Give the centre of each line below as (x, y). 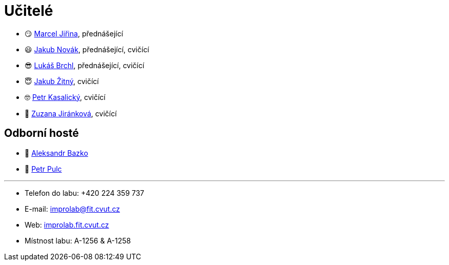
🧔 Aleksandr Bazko (56, 153)
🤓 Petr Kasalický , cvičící (65, 97)
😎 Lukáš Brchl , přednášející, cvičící (85, 65)
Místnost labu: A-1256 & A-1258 (78, 240)
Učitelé (29, 11)
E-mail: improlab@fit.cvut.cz (72, 209)
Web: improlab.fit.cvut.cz (67, 225)
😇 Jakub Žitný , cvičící (62, 81)
